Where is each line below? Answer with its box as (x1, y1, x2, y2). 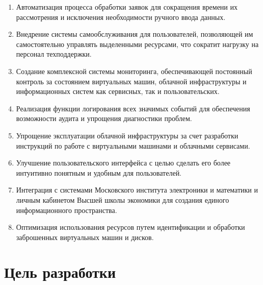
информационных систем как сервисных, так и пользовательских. (16, 86, 220, 97)
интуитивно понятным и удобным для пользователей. (16, 167, 182, 178)
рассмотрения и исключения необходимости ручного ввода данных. (16, 11, 226, 22)
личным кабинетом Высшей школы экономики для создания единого (16, 194, 229, 205)
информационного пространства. (16, 204, 117, 215)
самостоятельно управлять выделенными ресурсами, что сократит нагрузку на (16, 38, 259, 49)
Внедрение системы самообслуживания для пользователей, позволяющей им (16, 29, 253, 39)
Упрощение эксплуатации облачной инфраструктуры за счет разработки (16, 130, 239, 140)
